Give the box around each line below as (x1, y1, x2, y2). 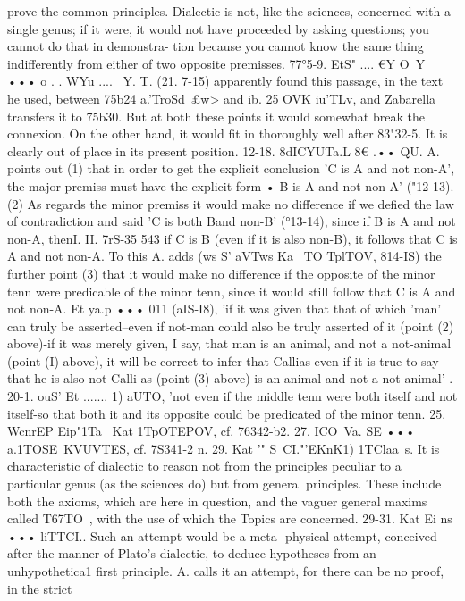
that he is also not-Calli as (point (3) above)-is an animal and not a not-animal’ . (7, 369, 453, 388)
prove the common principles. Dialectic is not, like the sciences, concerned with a (7, 2, 452, 20)
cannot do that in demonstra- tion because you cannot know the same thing (7, 37, 424, 55)
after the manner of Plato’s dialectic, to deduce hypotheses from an (7, 544, 376, 563)
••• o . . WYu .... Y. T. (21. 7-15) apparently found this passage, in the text (7, 71, 444, 90)
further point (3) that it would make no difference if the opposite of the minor (7, 263, 435, 282)
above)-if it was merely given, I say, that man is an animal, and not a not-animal (7, 334, 452, 353)
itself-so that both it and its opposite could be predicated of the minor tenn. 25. (7, 404, 446, 422)
